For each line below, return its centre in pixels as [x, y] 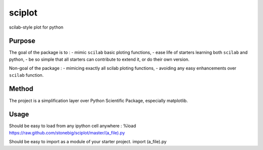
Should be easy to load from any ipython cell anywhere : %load [73, 126]
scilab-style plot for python [36, 27]
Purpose [22, 41]
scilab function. [26, 75]
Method [21, 89]
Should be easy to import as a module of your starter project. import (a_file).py [88, 142]
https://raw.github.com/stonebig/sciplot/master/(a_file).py [67, 133]
